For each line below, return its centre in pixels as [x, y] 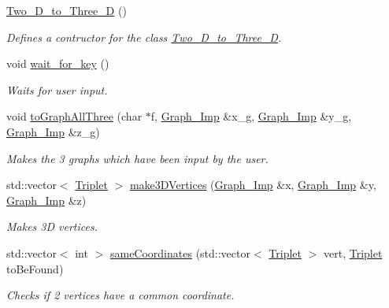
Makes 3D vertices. [52, 226]
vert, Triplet [353, 252]
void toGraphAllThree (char [74, 116]
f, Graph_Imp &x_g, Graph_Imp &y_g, [251, 116]
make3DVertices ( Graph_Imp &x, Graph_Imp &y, [253, 185]
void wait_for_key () [58, 63]
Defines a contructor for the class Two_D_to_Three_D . [144, 37]
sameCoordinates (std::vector [180, 252]
